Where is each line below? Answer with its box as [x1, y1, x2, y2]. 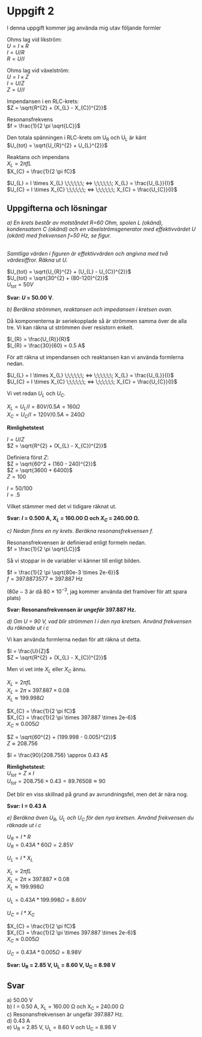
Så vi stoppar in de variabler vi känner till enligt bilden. [7, 557, 141, 564]
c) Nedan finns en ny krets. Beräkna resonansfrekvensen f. [7, 528, 154, 535]
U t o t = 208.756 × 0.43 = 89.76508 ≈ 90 [7, 777, 106, 786]
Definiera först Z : [7, 453, 49, 461]
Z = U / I [7, 86, 25, 93]
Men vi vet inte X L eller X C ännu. [7, 665, 87, 674]
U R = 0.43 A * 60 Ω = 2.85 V [7, 841, 74, 849]
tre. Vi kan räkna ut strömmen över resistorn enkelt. [7, 324, 134, 331]
